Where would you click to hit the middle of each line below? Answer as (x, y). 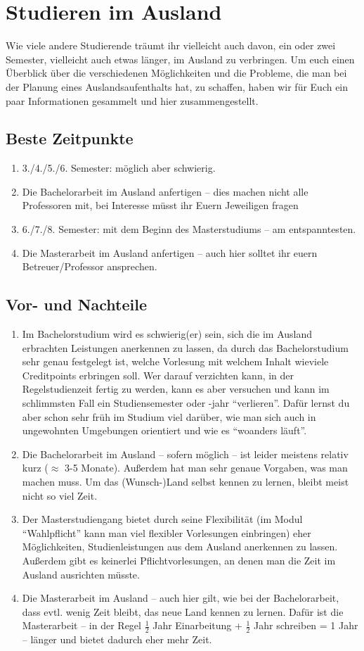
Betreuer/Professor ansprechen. (90, 266)
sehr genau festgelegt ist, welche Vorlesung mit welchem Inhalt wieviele (175, 361)
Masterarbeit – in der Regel (82, 625)
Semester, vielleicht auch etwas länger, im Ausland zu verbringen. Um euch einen (180, 59)
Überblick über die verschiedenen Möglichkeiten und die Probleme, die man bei (176, 73)
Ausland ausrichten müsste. (81, 574)
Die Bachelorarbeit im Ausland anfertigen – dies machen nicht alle (165, 191)
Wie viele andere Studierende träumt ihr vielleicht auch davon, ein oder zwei (171, 45)
